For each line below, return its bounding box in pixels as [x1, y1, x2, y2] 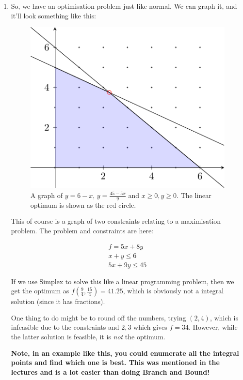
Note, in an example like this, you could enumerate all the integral [11, 348, 239, 358]
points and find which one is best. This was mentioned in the [11, 357, 220, 367]
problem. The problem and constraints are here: [11, 225, 153, 235]
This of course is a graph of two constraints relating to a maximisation [11, 216, 221, 226]
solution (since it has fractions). [11, 296, 105, 306]
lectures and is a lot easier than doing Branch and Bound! [11, 366, 210, 377]
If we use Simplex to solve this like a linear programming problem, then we [11, 276, 234, 286]
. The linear [177, 190, 211, 200]
